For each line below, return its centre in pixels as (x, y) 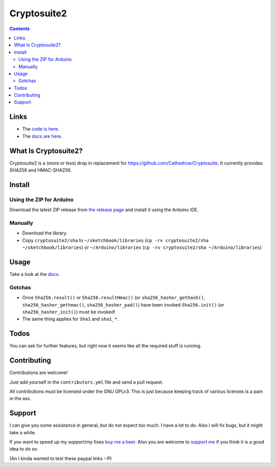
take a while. (23, 432)
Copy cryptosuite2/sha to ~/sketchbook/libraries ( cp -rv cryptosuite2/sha (116, 240)
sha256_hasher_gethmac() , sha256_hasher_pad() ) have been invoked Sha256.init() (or (123, 305)
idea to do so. (24, 449)
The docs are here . (42, 136)
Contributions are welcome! (39, 372)
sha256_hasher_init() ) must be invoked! (69, 312)
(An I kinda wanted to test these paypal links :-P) (61, 458)
